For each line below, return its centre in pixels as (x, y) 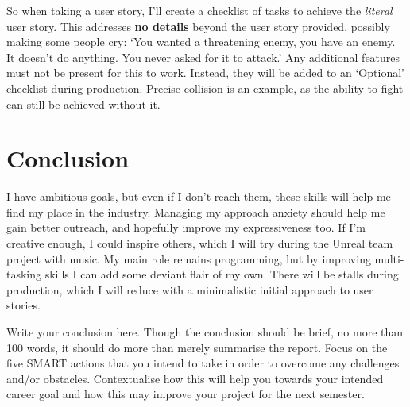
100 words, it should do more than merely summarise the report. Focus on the (197, 347)
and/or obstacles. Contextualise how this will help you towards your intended (195, 378)
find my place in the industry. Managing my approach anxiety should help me (196, 211)
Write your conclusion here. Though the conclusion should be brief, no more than (205, 332)
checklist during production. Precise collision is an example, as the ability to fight (205, 88)
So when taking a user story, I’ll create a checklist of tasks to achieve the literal (199, 10)
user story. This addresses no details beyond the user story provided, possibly (198, 26)
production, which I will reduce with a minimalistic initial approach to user (190, 289)
